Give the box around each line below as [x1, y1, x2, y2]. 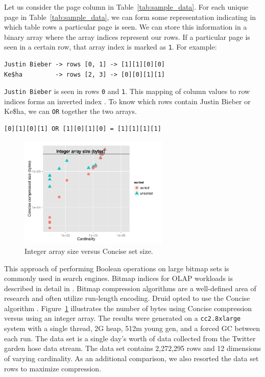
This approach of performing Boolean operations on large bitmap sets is [4, 263, 229, 273]
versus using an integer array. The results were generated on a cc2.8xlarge [4, 313, 241, 323]
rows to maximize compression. [4, 363, 102, 373]
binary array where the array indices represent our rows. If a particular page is [4, 31, 250, 42]
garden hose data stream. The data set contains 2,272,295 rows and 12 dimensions [4, 343, 261, 354]
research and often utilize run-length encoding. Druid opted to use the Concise [4, 293, 250, 303]
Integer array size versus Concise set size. [25, 245, 153, 256]
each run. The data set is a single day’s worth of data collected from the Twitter [4, 333, 256, 343]
